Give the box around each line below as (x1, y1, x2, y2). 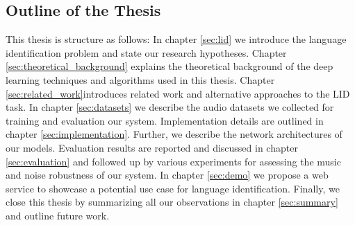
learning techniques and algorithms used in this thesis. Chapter (6, 72, 275, 87)
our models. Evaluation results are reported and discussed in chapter (6, 140, 298, 154)
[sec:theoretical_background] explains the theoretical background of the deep (6, 59, 333, 73)
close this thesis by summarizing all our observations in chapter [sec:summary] (6, 195, 338, 209)
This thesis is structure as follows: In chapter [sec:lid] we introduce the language (6, 32, 347, 46)
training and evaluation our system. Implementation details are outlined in (6, 113, 324, 127)
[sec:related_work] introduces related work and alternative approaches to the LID (6, 86, 350, 100)
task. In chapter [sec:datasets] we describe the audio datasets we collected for (6, 100, 334, 114)
